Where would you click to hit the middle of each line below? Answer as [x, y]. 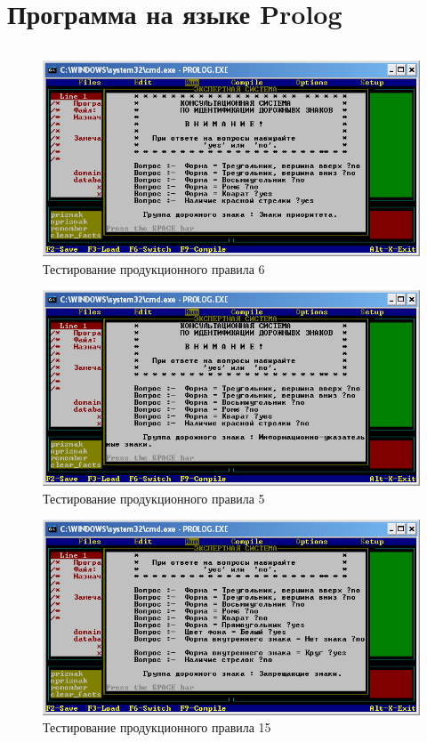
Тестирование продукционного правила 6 [154, 268]
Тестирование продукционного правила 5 [154, 498]
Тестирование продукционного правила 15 [157, 727]
